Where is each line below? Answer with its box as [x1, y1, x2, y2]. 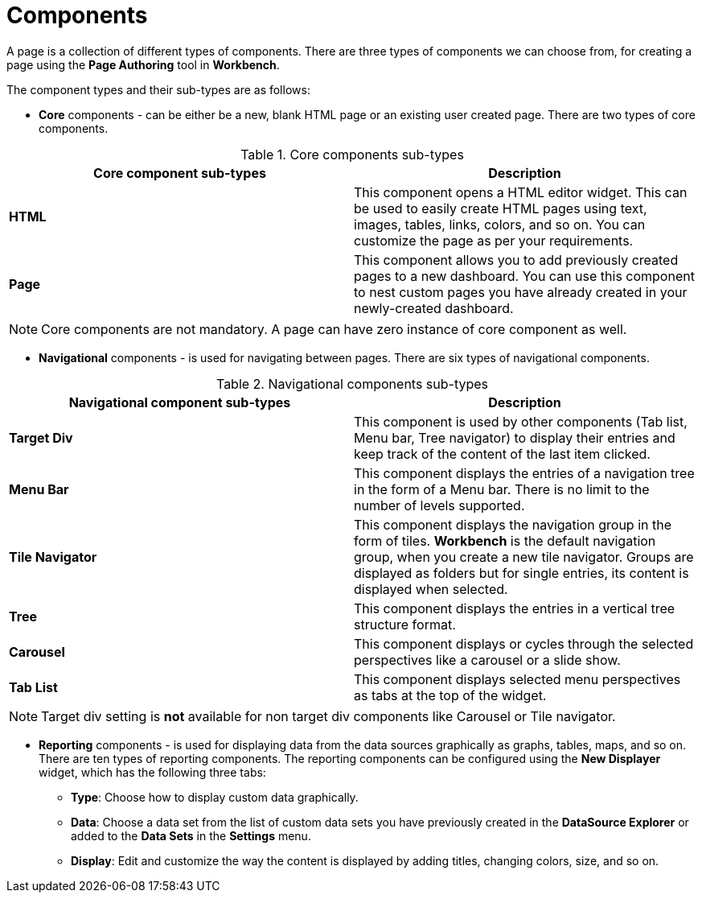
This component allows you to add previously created [354, 251, 679, 268]
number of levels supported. [354, 497, 525, 513]
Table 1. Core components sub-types [240, 146, 464, 163]
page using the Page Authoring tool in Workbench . [6, 57, 280, 72]
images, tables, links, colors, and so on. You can [354, 216, 646, 233]
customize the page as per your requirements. [354, 232, 634, 249]
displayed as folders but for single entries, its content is [354, 564, 689, 581]
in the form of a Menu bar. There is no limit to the [354, 480, 650, 497]
